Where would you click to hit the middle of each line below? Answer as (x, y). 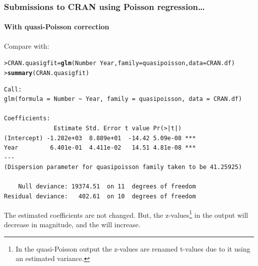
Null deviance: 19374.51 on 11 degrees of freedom (107, 187)
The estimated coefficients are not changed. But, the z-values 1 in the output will (126, 214)
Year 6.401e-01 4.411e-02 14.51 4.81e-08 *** (100, 148)
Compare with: (27, 45)
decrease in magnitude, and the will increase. (72, 224)
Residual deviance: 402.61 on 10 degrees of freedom (100, 197)
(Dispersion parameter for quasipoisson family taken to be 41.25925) (123, 167)
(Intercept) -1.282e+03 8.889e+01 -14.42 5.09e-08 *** (100, 138)
